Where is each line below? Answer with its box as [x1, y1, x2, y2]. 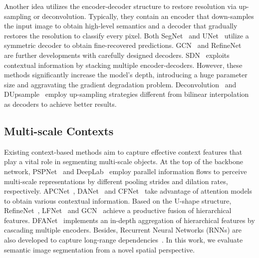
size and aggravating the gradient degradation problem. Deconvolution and [4, 79, 237, 89]
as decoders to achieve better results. [4, 98, 117, 109]
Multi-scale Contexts [4, 123, 114, 138]
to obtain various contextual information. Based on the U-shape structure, [4, 195, 232, 206]
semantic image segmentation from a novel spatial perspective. [4, 244, 195, 255]
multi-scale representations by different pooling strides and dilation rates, [4, 176, 228, 186]
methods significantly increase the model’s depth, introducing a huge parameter [4, 69, 248, 80]
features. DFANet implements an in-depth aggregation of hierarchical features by [4, 215, 255, 225]
